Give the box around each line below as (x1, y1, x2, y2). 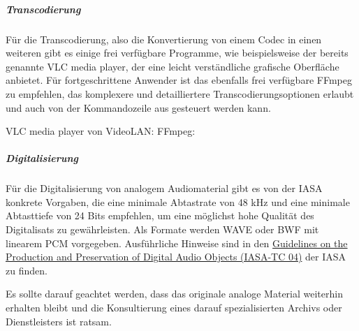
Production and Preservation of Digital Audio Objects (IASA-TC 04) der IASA (6, 249, 346, 264)
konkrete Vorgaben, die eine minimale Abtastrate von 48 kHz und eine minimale (6, 194, 350, 209)
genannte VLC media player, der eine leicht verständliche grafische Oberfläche (6, 59, 339, 73)
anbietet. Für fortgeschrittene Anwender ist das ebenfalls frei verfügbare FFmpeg (6, 73, 352, 87)
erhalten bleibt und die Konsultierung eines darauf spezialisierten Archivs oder (6, 300, 342, 315)
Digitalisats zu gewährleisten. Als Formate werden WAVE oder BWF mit (6, 222, 319, 237)
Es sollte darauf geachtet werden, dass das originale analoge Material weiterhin (6, 286, 343, 301)
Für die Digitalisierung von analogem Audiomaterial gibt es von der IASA (6, 181, 323, 196)
